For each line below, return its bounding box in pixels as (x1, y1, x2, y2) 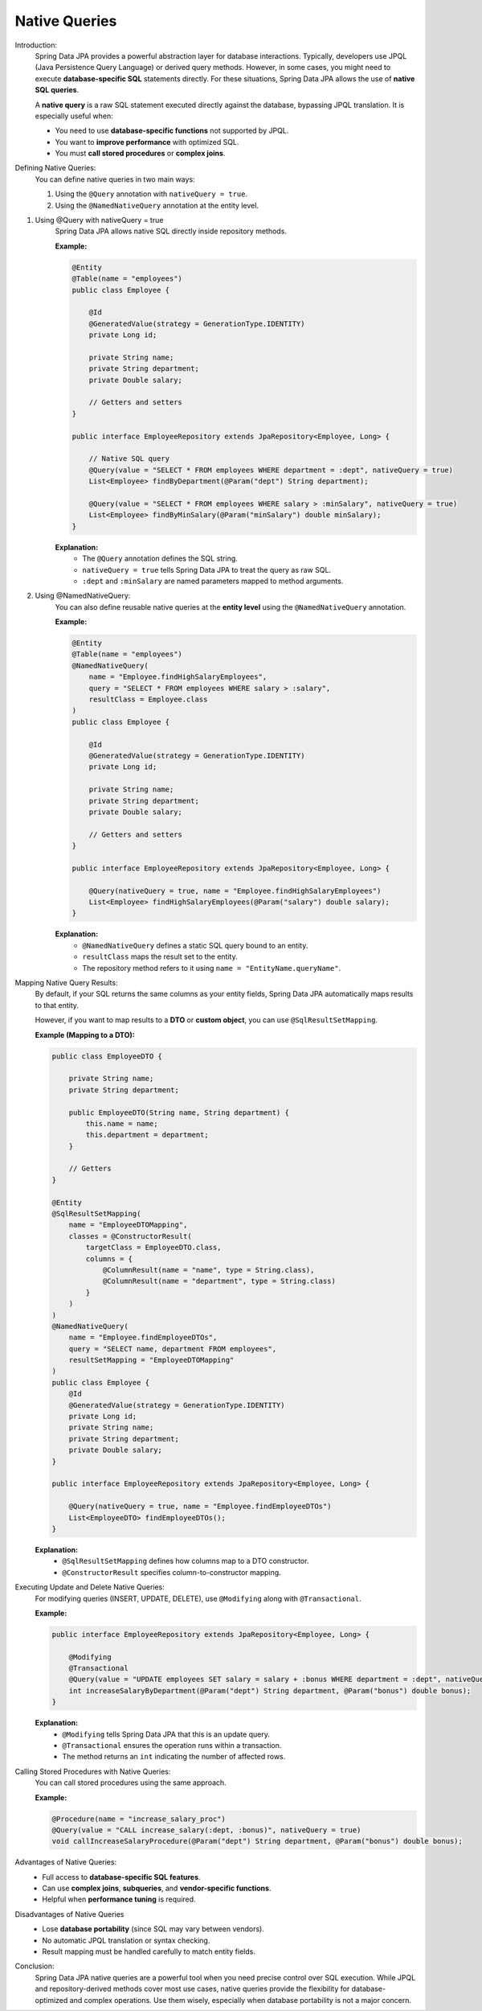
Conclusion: (14, 1961, 55, 1971)
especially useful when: (35, 111, 114, 121)
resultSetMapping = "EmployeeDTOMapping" (68, 1355, 235, 1365)
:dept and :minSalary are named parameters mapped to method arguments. (82, 576, 344, 586)
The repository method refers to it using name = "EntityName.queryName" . (82, 963, 341, 973)
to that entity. (35, 1000, 80, 1010)
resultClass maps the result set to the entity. (82, 952, 238, 961)
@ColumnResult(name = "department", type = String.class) (102, 1277, 337, 1286)
